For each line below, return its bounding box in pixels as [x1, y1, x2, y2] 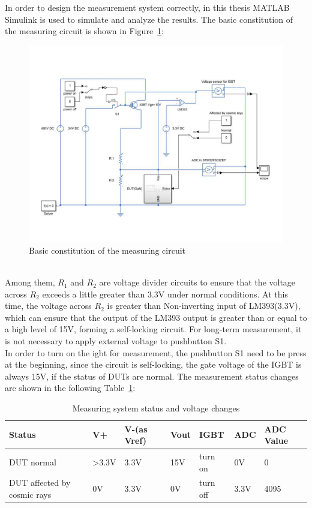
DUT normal [9, 455, 56, 468]
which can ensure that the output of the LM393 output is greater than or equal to [5, 311, 307, 323]
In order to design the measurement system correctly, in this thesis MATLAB [5, 1, 290, 13]
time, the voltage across [5, 299, 92, 312]
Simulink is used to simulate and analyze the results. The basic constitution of [5, 13, 293, 25]
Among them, [5, 276, 55, 288]
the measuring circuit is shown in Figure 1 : [5, 25, 164, 37]
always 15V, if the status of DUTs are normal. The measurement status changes [5, 369, 299, 382]
